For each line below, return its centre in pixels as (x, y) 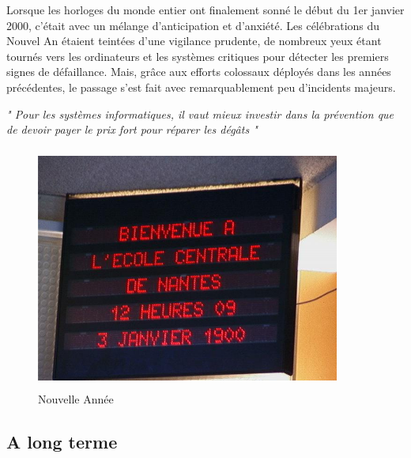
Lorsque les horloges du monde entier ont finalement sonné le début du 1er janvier (205, 9)
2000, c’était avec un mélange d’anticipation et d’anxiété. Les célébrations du (193, 25)
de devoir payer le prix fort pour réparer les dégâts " (132, 129)
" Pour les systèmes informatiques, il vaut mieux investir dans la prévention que (200, 114)
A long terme (62, 441)
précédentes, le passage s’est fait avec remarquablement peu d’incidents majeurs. (201, 87)
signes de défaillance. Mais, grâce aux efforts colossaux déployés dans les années (199, 72)
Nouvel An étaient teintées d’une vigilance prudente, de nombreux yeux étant (194, 41)
